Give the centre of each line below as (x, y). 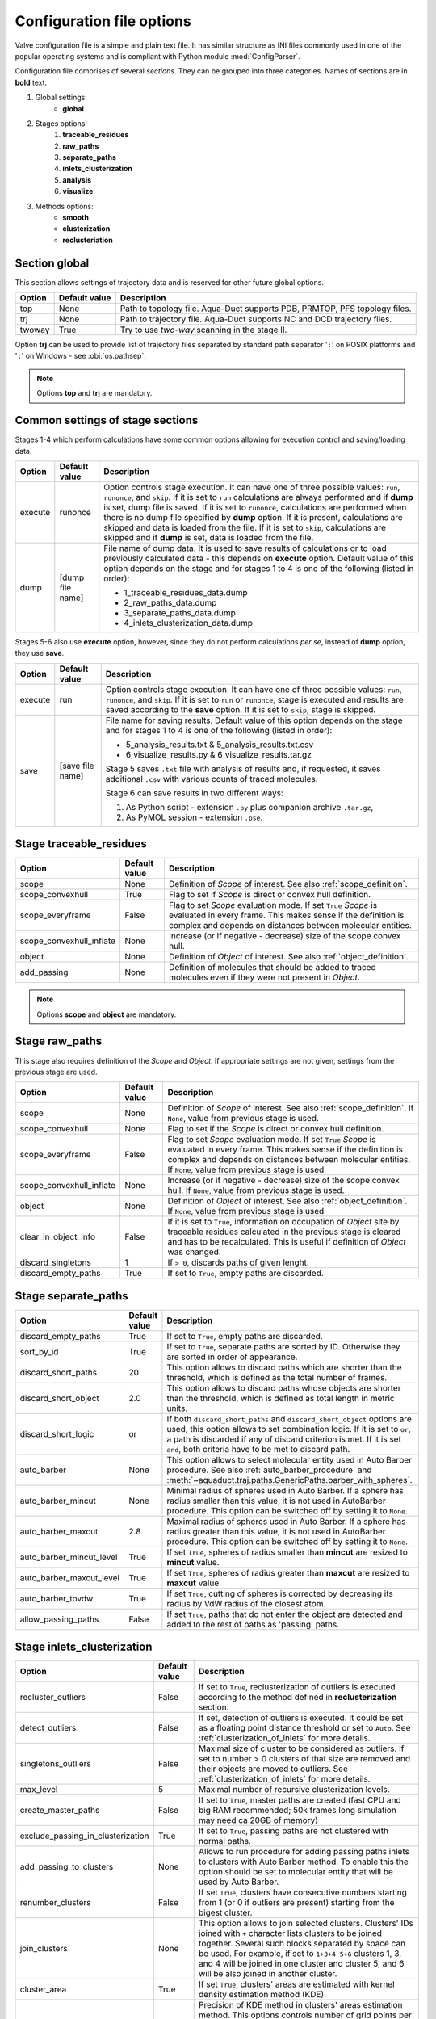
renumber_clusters (55, 1903)
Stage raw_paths (59, 1041)
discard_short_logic (57, 1433)
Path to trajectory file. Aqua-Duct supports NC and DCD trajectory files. (256, 319)
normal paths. (225, 1841)
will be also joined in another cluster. (268, 1974)
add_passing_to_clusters (67, 1867)
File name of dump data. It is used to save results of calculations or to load (245, 548)
